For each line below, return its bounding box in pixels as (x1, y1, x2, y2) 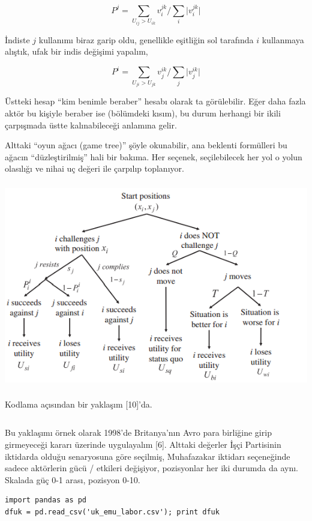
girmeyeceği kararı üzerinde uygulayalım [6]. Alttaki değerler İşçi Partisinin (5, 438, 281, 450)
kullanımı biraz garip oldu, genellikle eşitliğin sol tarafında (38, 33, 254, 46)
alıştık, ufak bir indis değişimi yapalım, (5, 45, 148, 58)
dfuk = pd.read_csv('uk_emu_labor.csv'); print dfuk (5, 507, 220, 516)
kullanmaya (262, 33, 304, 46)
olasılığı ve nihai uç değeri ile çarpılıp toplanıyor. (5, 162, 184, 175)
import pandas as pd (5, 496, 87, 505)
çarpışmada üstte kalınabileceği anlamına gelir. (5, 118, 177, 131)
